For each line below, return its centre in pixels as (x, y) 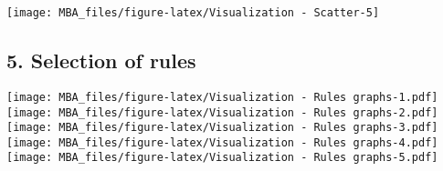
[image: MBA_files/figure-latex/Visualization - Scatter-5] (193, 13)
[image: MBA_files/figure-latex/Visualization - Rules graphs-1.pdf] (222, 97)
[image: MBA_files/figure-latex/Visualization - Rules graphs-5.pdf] (222, 158)
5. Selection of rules (101, 60)
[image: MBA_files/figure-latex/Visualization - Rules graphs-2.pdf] (222, 112)
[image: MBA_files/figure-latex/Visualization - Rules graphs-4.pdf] (222, 142)
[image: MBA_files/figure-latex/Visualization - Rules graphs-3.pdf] (222, 128)
